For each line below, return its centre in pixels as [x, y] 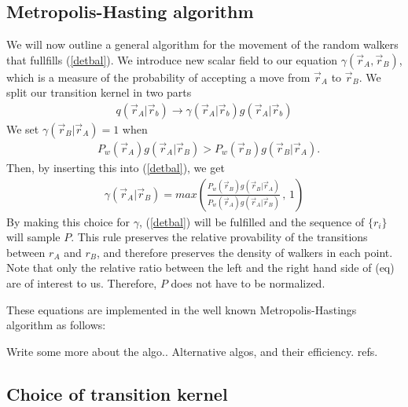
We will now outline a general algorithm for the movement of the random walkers [202, 44]
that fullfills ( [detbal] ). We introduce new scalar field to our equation [172, 59]
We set [23, 129]
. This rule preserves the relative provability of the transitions [219, 237]
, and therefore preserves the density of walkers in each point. [244, 252]
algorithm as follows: [56, 325]
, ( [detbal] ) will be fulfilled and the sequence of [252, 221]
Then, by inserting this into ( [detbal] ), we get [116, 168]
